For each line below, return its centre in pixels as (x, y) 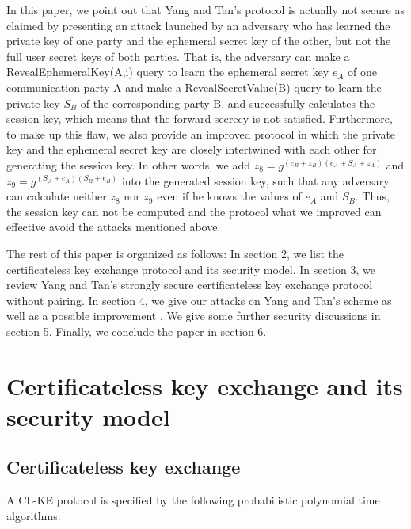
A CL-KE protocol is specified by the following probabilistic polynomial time (193, 500)
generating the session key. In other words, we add (129, 164)
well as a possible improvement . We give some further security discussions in (194, 316)
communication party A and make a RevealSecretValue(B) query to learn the (194, 87)
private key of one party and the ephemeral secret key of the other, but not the (199, 41)
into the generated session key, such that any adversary (255, 180)
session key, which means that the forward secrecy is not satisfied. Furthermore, (200, 118)
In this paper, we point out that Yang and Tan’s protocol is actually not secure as (205, 10)
